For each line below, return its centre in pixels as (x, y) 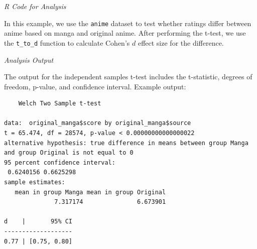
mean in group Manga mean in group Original (90, 192)
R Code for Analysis (35, 6)
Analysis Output (29, 59)
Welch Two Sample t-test (60, 104)
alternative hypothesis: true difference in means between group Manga (126, 143)
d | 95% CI (38, 222)
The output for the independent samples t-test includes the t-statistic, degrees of (128, 77)
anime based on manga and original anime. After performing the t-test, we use (125, 33)
